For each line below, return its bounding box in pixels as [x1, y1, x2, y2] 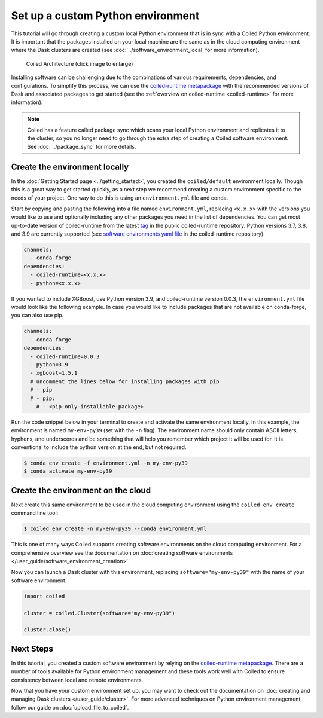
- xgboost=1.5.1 [30, 369, 78, 377]
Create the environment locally [11, 161, 129, 172]
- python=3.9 [30, 361, 68, 368]
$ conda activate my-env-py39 [23, 468, 112, 475]
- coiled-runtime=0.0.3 [30, 353, 100, 360]
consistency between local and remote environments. [11, 676, 144, 683]
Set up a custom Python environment [11, 9, 200, 22]
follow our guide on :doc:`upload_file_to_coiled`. [11, 704, 129, 711]
